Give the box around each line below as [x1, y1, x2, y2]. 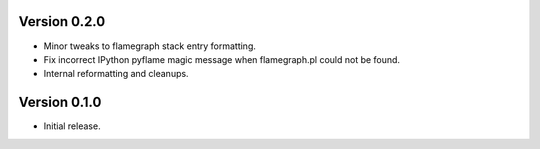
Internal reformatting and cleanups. [43, 68, 189, 80]
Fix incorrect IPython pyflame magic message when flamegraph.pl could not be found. [43, 53, 400, 65]
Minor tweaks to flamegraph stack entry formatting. [43, 40, 257, 52]
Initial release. [43, 120, 101, 132]
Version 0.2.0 [18, 13, 106, 30]
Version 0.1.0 [18, 94, 102, 111]
